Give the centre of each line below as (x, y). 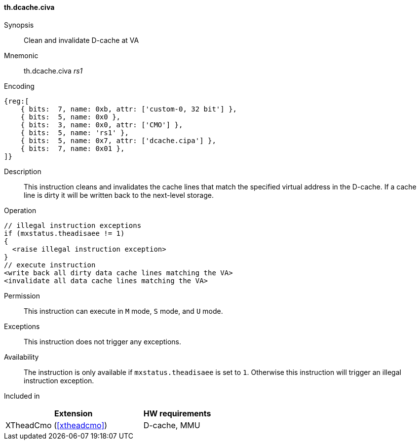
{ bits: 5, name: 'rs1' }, (75, 132)
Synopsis (19, 25)
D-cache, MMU (172, 425)
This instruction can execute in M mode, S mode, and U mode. (123, 311)
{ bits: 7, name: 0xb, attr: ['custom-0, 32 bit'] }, (129, 109)
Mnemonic (21, 55)
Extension (74, 413)
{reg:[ (17, 101)
